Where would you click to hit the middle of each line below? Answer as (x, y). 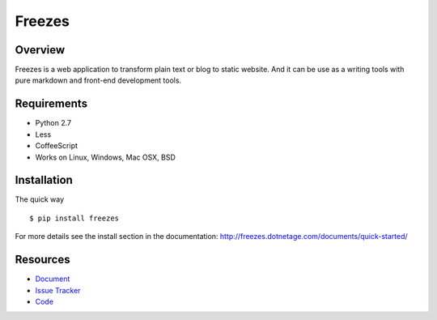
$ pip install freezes (74, 218)
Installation (44, 180)
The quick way (40, 199)
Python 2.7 (53, 123)
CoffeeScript (57, 146)
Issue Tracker (58, 290)
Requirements (51, 104)
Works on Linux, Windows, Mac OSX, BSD (105, 157)
